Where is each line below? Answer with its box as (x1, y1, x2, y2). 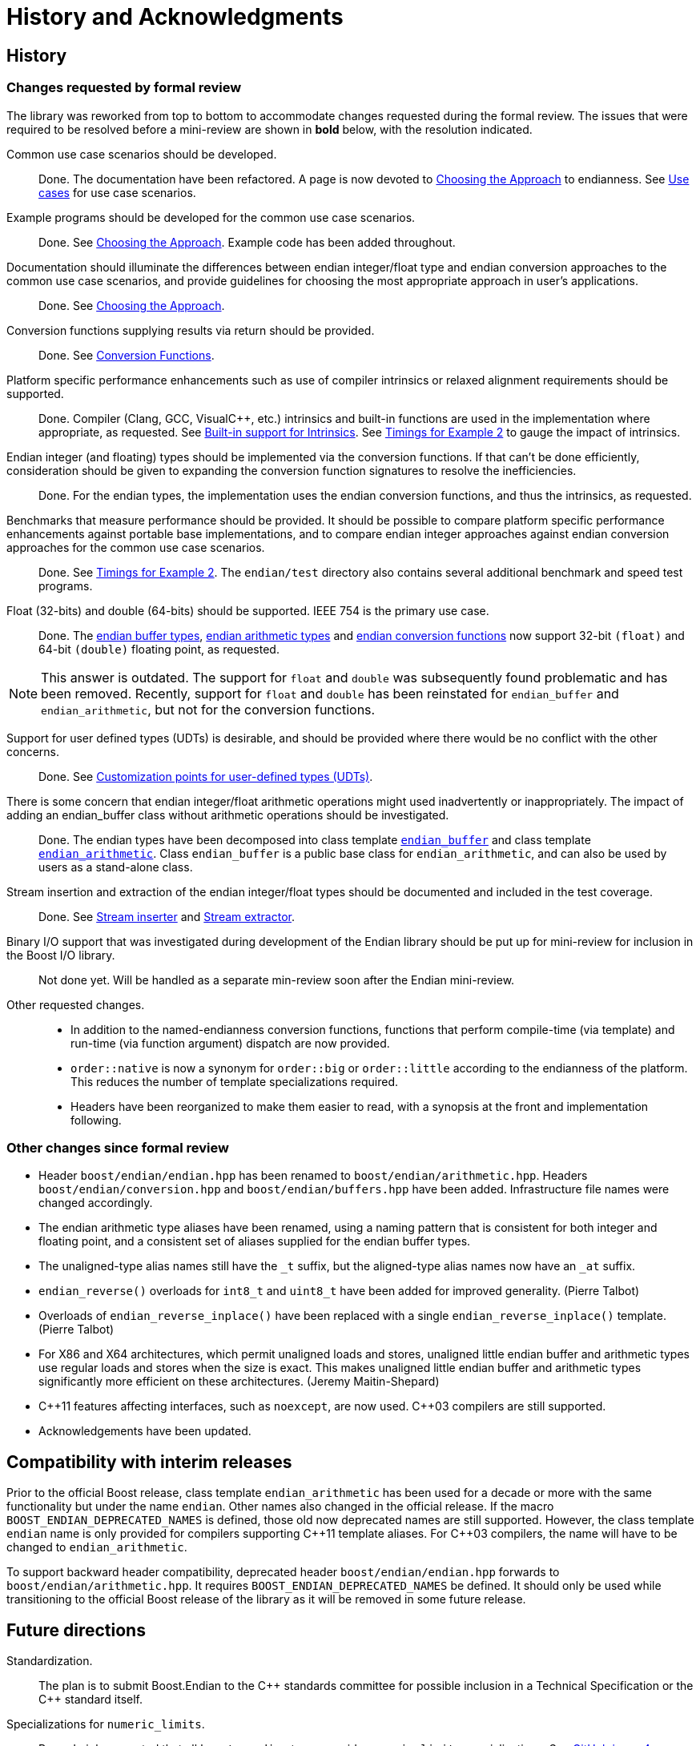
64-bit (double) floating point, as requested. (38, 642, 280, 656)
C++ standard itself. (38, 1692, 143, 1706)
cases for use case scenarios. (38, 185, 196, 199)
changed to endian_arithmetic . (6, 1540, 187, 1555)
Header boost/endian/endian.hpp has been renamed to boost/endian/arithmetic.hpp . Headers (38, 1169, 588, 1183)
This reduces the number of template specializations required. (70, 1074, 398, 1088)
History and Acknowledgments (6, 3, 344, 30)
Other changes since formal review (6, 1139, 229, 1156)
